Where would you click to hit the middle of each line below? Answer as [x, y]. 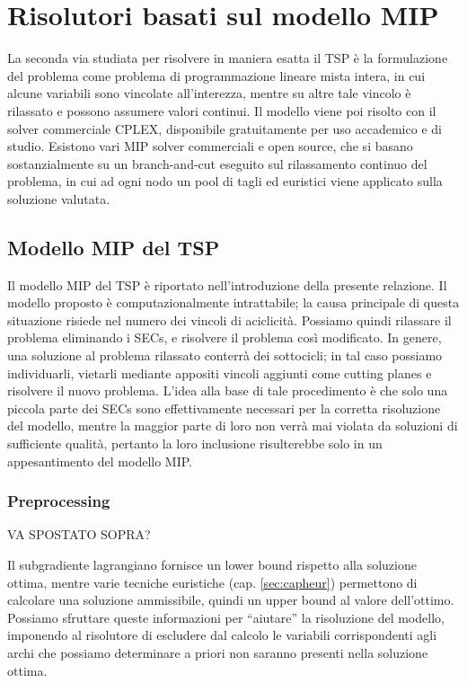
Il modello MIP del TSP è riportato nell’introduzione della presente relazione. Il [227, 284]
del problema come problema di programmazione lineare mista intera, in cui [216, 75]
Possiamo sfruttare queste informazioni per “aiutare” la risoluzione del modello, [226, 617]
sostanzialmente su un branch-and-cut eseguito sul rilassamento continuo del [217, 163]
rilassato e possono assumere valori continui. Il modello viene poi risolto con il [222, 110]
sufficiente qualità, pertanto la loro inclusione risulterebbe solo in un [195, 444]
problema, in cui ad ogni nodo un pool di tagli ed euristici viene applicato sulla [225, 181]
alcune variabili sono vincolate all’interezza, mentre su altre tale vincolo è [209, 93]
